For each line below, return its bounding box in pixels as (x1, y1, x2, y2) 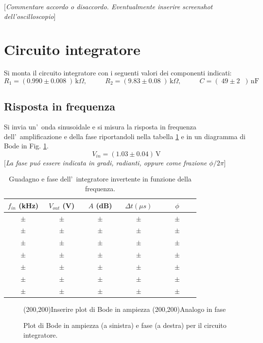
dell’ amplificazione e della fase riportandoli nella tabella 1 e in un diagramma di (4, 131, 245, 141)
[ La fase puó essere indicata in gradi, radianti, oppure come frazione (4, 157, 207, 167)
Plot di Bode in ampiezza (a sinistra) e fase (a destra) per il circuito (23, 320, 227, 330)
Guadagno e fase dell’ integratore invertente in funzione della (9, 174, 192, 184)
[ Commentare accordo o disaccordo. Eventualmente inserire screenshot (4, 1, 213, 11)
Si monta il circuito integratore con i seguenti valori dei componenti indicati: (4, 68, 232, 78)
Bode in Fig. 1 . (4, 141, 49, 151)
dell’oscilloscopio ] (4, 11, 56, 21)
